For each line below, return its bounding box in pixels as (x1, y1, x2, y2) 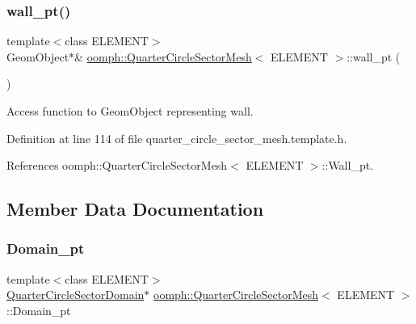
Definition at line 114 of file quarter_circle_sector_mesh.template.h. (6, 129, 347, 146)
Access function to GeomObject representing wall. (6, 103, 254, 119)
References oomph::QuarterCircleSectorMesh (6, 157, 228, 174)
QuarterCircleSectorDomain (6, 286, 145, 303)
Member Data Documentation (6, 196, 264, 221)
